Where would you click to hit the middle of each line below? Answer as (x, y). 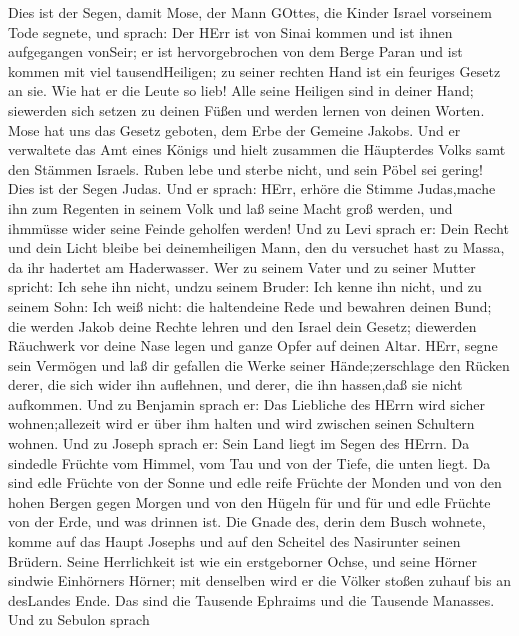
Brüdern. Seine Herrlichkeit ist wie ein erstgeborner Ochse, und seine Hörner (243, 560)
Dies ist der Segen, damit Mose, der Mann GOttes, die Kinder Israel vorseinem (250, 12)
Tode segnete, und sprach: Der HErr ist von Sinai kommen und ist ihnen (230, 31)
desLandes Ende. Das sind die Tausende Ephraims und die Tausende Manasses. (251, 599)
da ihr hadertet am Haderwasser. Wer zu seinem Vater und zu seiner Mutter (242, 266)
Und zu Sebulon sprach (79, 619)
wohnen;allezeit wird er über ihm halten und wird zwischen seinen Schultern (241, 423)
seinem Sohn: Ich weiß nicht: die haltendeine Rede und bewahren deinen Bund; (250, 305)
